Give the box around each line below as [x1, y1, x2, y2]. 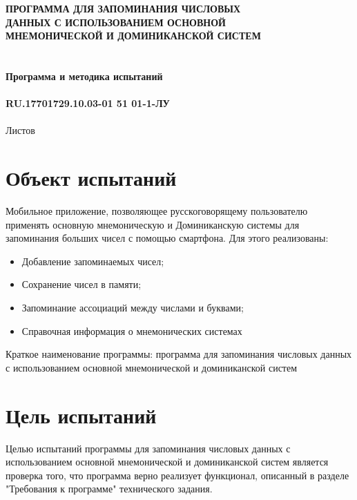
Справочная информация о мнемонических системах [21, 323, 242, 338]
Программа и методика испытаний [6, 68, 163, 83]
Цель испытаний [6, 401, 157, 429]
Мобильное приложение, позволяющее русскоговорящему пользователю [6, 204, 308, 218]
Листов [6, 123, 35, 137]
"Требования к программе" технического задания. [6, 481, 213, 496]
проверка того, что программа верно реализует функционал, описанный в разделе [6, 468, 349, 482]
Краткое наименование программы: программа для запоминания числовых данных [6, 347, 352, 361]
